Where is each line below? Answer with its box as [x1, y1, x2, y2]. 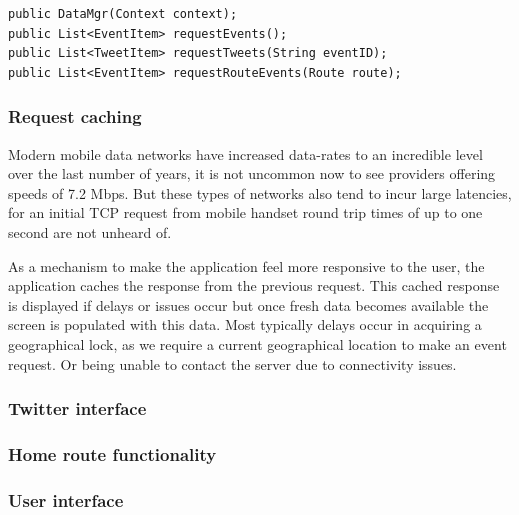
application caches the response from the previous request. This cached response [8, 275, 500, 296]
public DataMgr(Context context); [8, 7, 238, 21]
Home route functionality [8, 441, 217, 466]
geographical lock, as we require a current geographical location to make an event [8, 333, 507, 354]
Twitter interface [8, 396, 147, 421]
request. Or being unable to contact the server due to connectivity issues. [8, 353, 457, 374]
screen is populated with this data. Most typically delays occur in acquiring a [8, 314, 482, 335]
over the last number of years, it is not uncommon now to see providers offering [8, 163, 496, 184]
